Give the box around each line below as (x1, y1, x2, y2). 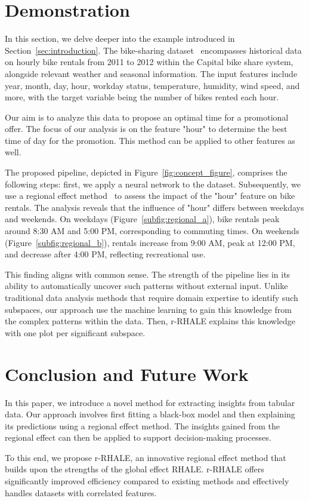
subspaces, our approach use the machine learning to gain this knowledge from (5, 303, 292, 315)
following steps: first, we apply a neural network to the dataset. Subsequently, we (5, 177, 301, 190)
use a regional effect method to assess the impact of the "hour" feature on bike (5, 189, 295, 202)
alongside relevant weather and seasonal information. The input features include (5, 67, 298, 79)
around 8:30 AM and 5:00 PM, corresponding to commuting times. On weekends (5, 225, 299, 237)
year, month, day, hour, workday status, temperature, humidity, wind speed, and (5, 79, 300, 91)
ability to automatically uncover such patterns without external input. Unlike (5, 279, 288, 292)
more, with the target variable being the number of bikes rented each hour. (5, 91, 279, 103)
